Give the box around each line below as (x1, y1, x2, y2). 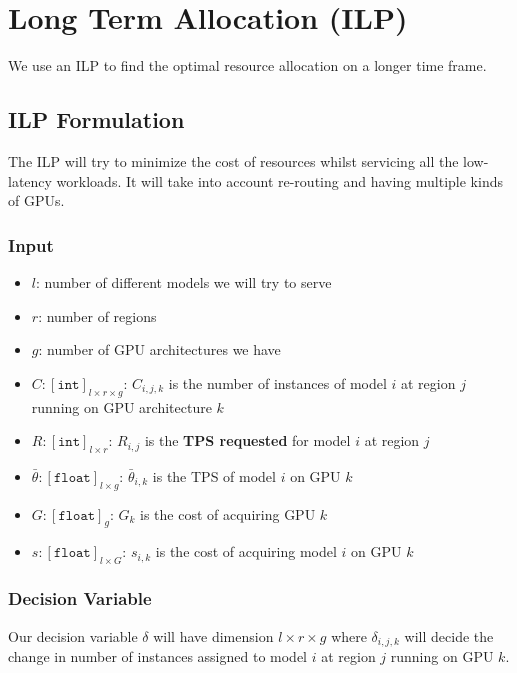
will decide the (404, 625, 494, 646)
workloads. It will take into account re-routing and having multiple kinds (56, 170, 503, 191)
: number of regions (38, 305, 157, 326)
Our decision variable (8, 625, 138, 646)
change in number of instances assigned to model (8, 645, 307, 666)
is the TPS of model (152, 465, 276, 486)
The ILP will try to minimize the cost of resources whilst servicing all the (8, 150, 459, 171)
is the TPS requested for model (144, 430, 351, 451)
